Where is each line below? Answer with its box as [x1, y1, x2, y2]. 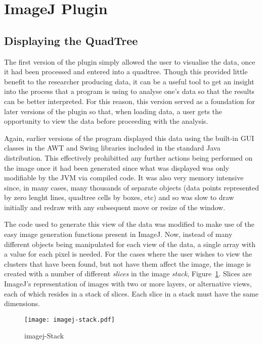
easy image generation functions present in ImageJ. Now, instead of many [4, 229, 233, 239]
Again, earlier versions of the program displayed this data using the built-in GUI [4, 132, 254, 143]
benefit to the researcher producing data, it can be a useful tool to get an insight [4, 76, 254, 86]
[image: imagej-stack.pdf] [24, 316, 115, 323]
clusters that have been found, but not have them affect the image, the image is [4, 258, 251, 269]
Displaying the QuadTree [4, 32, 138, 48]
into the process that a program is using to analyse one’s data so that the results [4, 86, 255, 96]
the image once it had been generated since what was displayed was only [4, 162, 229, 173]
